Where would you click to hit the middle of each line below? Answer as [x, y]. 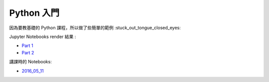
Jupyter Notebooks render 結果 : [43, 37]
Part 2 [28, 52]
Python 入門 [34, 13]
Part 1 [27, 46]
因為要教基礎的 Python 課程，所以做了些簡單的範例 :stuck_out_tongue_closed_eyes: [95, 28]
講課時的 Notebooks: [30, 62]
